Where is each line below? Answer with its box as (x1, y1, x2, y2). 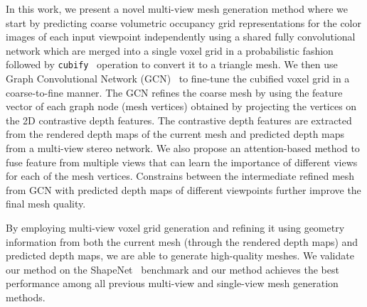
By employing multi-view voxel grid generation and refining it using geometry (6, 220, 345, 235)
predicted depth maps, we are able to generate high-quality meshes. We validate (6, 248, 354, 263)
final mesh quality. (6, 196, 86, 211)
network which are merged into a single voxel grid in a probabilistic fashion (6, 43, 334, 58)
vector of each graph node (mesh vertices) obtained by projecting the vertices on (6, 99, 357, 114)
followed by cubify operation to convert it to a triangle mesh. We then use (6, 57, 338, 72)
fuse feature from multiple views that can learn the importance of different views (6, 154, 358, 169)
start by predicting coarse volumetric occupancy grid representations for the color (6, 15, 361, 30)
